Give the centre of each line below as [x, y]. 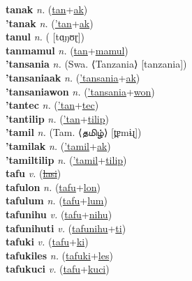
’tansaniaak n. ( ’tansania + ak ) [73, 77]
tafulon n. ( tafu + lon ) [53, 187]
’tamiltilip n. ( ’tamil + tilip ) [66, 159]
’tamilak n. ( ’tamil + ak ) [58, 145]
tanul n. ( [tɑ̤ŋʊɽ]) [45, 37]
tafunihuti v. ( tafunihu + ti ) [66, 228]
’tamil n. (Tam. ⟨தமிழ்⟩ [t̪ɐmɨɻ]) [74, 132]
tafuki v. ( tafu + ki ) [47, 242]
